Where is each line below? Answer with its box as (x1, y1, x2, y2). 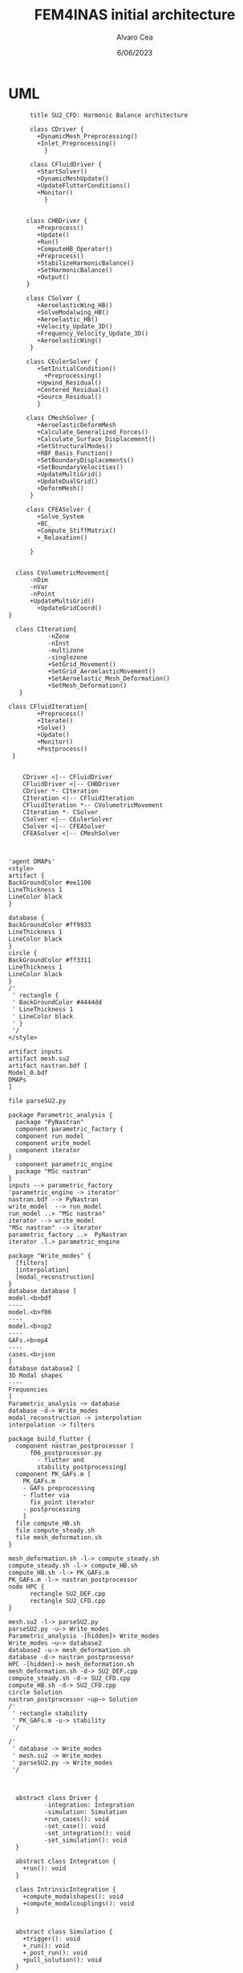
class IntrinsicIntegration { (15, 1885, 116, 1893)
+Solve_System (37, 513, 84, 521)
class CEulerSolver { (26, 357, 99, 365)
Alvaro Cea (115, 32, 154, 42)
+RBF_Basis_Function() (37, 449, 113, 457)
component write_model (15, 1139, 91, 1147)
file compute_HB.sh (15, 1519, 81, 1527)
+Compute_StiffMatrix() (37, 526, 116, 534)
